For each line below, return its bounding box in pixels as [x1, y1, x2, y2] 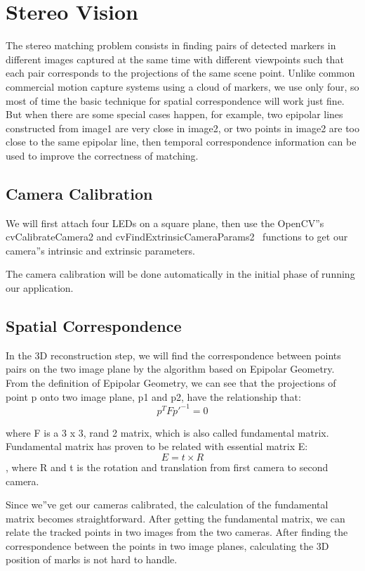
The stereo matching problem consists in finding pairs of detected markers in [6, 38, 336, 53]
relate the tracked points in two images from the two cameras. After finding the [6, 525, 348, 539]
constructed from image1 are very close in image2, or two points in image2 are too [6, 120, 360, 135]
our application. [6, 281, 74, 295]
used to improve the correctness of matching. [6, 148, 199, 162]
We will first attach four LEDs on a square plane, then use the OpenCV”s [6, 215, 324, 230]
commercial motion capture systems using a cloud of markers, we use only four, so [6, 79, 359, 94]
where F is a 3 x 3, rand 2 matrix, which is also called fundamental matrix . [6, 425, 329, 440]
